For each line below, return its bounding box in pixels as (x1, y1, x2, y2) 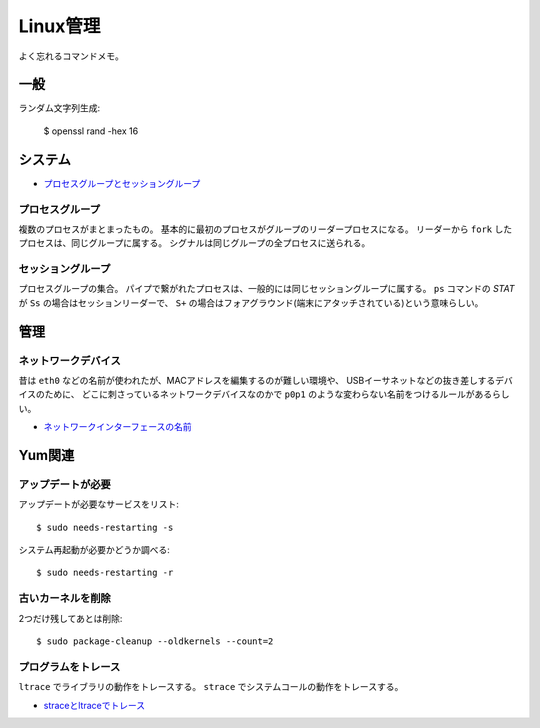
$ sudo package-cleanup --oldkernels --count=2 (36, 636, 274, 647)
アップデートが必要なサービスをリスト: (18, 498, 180, 510)
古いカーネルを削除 (18, 591, 112, 605)
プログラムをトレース (18, 660, 121, 674)
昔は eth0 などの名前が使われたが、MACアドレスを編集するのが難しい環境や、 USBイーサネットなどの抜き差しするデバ (18, 374, 514, 386)
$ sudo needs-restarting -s (36, 521, 174, 533)
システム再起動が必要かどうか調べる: (18, 544, 170, 556)
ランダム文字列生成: (18, 102, 101, 114)
